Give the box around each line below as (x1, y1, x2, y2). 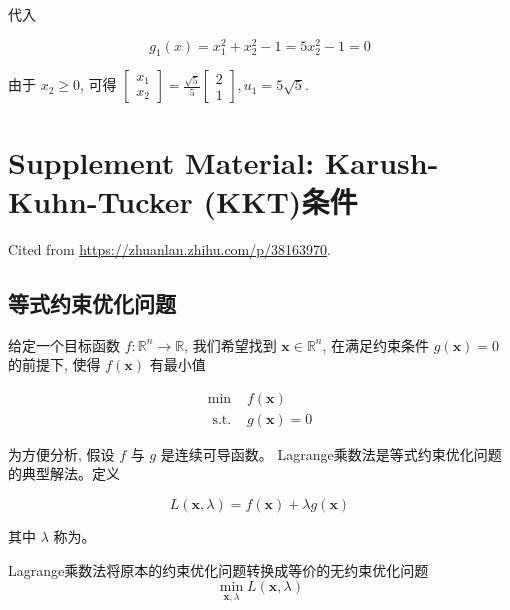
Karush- (325, 141, 439, 182)
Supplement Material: (8, 141, 315, 182)
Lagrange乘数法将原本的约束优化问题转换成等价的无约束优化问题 (8, 559, 429, 580)
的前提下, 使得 (8, 354, 101, 375)
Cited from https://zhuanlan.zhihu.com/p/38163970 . (8, 238, 331, 259)
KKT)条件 (216, 180, 358, 221)
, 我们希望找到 (184, 334, 277, 355)
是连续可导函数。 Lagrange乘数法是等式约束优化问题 (160, 443, 502, 464)
